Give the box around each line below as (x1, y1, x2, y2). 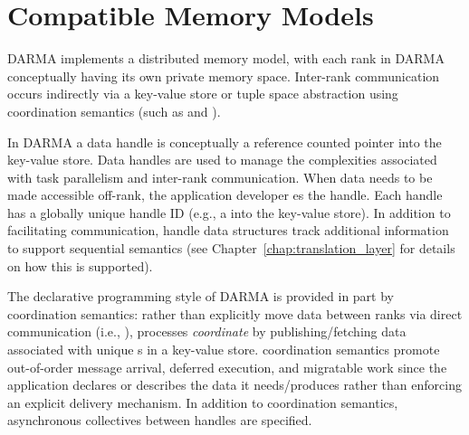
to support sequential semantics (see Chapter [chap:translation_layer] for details (7, 239, 455, 258)
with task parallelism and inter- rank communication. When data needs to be (7, 167, 433, 186)
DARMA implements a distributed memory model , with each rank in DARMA (7, 49, 445, 68)
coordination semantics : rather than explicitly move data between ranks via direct (7, 304, 463, 323)
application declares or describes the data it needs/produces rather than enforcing (7, 375, 462, 394)
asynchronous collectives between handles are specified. (7, 411, 312, 430)
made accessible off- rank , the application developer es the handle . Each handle (7, 185, 443, 204)
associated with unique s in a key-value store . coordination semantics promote (7, 340, 440, 359)
